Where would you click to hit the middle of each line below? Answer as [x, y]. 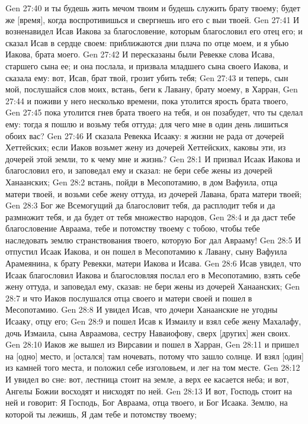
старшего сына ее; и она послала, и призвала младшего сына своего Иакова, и [147, 65]
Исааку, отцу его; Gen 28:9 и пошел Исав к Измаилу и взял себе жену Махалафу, [153, 321]
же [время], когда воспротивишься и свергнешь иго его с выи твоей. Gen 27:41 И [153, 19]
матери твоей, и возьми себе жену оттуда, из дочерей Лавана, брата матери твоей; [154, 193]
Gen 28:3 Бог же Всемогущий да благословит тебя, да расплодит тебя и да [140, 205]
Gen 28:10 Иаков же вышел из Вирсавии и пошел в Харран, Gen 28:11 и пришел [152, 344]
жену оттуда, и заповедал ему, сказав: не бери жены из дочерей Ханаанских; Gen [153, 286]
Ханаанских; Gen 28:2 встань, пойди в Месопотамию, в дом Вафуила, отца [142, 182]
